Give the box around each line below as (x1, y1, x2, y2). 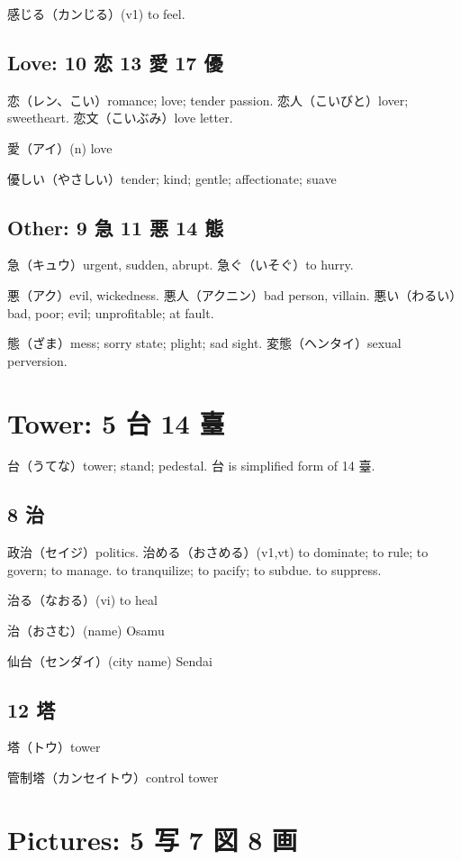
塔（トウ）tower (7, 737, 101, 756)
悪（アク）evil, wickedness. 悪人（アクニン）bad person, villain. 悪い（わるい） (7, 285, 456, 304)
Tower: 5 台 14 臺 (7, 404, 225, 441)
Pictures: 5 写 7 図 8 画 (7, 820, 297, 857)
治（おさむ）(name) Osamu (7, 621, 165, 640)
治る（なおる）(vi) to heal (7, 590, 158, 609)
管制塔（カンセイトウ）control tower (7, 768, 219, 787)
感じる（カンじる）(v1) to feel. (7, 5, 185, 23)
